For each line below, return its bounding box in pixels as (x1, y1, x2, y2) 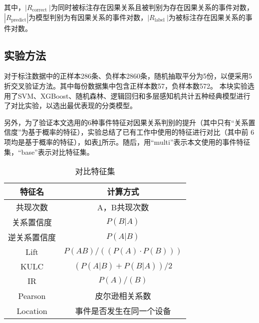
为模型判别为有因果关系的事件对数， (28, 12, 148, 22)
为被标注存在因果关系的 (168, 12, 246, 22)
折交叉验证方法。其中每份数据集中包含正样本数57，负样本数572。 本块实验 (4, 80, 248, 91)
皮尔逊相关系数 (95, 290, 151, 302)
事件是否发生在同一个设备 (75, 305, 171, 317)
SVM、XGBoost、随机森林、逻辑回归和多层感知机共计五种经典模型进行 (17, 90, 251, 101)
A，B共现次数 (97, 201, 149, 213)
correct (32, 8, 47, 13)
